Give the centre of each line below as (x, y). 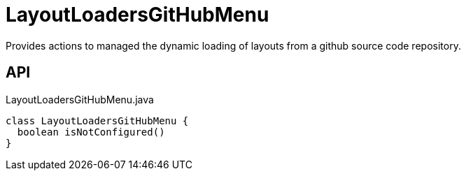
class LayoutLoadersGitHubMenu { (97, 120)
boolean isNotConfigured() (91, 132)
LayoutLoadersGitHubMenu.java (80, 99)
